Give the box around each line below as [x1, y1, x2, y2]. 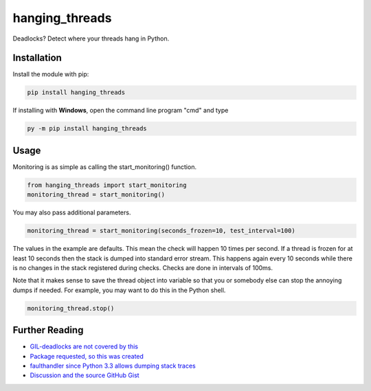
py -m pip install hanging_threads [27, 124, 147, 133]
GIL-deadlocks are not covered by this [30, 342, 139, 350]
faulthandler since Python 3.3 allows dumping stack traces [30, 361, 196, 370]
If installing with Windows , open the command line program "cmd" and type [12, 107, 229, 115]
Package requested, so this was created [30, 352, 144, 360]
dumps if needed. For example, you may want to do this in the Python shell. [12, 286, 226, 294]
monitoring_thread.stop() [27, 304, 115, 312]
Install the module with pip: [12, 70, 89, 78]
